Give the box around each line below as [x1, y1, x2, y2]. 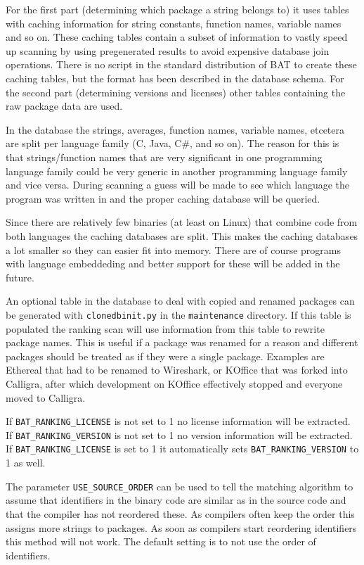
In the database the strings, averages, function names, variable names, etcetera [6, 122, 345, 137]
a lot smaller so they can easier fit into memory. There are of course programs [6, 242, 342, 257]
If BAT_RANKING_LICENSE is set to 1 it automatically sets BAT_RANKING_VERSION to [6, 441, 359, 456]
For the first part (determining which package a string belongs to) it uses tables [6, 2, 349, 16]
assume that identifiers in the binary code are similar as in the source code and [6, 493, 346, 507]
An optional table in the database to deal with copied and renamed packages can [6, 293, 355, 308]
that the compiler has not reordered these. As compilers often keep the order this [6, 506, 355, 521]
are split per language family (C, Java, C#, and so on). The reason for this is [6, 136, 339, 151]
